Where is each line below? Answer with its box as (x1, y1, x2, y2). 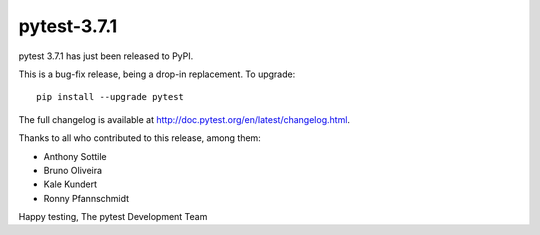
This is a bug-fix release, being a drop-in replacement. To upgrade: (18, 68, 296, 80)
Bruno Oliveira (43, 164, 103, 176)
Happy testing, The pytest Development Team (18, 211, 208, 223)
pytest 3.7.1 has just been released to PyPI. (18, 50, 194, 62)
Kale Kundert (43, 178, 98, 190)
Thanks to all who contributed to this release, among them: (18, 132, 262, 144)
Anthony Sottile (43, 150, 107, 162)
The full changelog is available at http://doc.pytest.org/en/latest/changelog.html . (18, 113, 350, 125)
